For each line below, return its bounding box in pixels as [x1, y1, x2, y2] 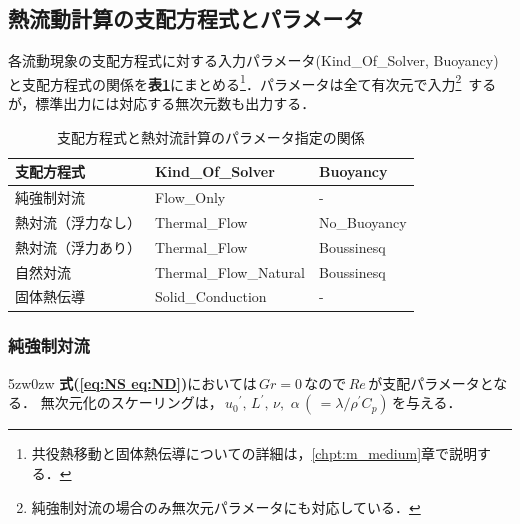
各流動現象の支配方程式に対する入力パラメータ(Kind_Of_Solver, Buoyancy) [8, 50, 499, 71]
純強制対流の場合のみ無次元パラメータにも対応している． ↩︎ [31, 496, 421, 517]
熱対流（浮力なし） [15, 211, 141, 232]
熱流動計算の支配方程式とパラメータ [8, 3, 365, 34]
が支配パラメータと [368, 372, 494, 393]
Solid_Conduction [155, 286, 267, 307]
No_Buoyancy [319, 211, 407, 232]
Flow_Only [155, 187, 226, 208]
